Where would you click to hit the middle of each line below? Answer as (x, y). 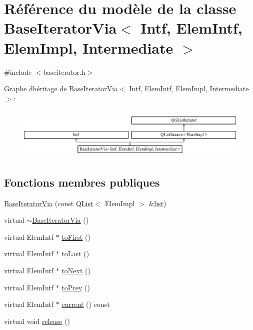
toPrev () (76, 287)
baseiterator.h (64, 71)
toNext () (76, 270)
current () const (86, 304)
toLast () (75, 254)
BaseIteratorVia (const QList (49, 203)
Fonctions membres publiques (82, 182)
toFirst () (76, 236)
